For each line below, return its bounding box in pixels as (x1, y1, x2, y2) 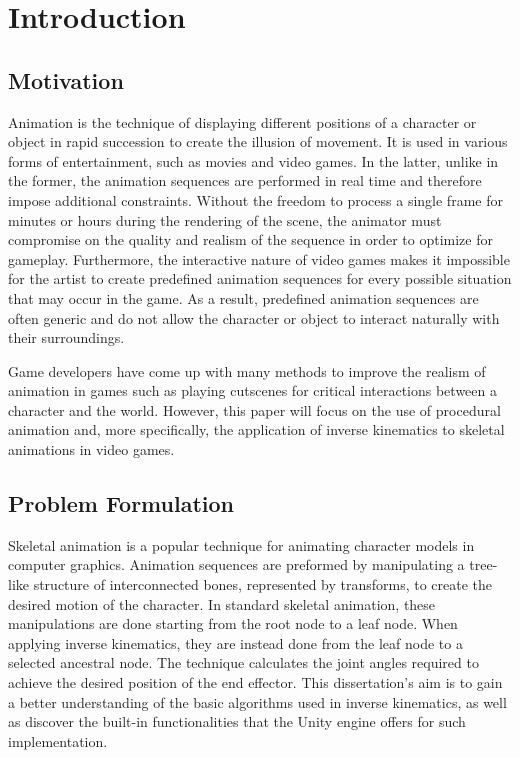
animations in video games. (8, 439, 175, 460)
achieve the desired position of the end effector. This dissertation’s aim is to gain (8, 672, 503, 693)
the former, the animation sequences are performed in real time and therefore (8, 170, 482, 191)
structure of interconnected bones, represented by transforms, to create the (33, 574, 493, 595)
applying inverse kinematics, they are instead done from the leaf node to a (8, 632, 463, 653)
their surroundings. (8, 327, 125, 348)
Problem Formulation (8, 488, 234, 519)
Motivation (8, 64, 124, 95)
